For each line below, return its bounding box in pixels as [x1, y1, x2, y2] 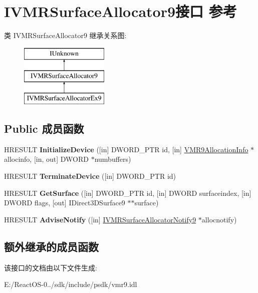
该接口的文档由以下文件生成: [4, 262, 97, 272]
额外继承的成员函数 [4, 238, 99, 254]
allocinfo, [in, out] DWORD [4, 154, 89, 164]
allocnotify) [201, 214, 237, 224]
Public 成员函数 [4, 121, 84, 136]
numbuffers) [94, 154, 131, 164]
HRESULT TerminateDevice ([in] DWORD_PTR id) [4, 171, 176, 181]
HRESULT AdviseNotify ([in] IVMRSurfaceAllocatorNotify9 [4, 214, 196, 224]
